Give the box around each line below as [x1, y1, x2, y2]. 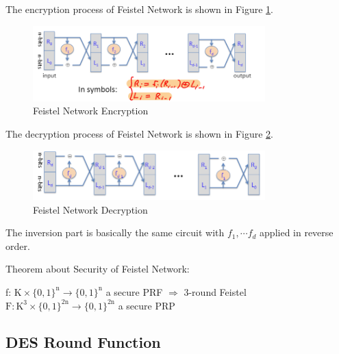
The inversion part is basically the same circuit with [5, 225, 225, 240]
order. [5, 238, 30, 253]
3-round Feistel [184, 284, 247, 299]
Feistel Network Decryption [33, 202, 148, 216]
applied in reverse [260, 225, 334, 240]
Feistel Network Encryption [33, 103, 149, 118]
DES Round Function [5, 331, 161, 353]
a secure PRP [118, 298, 175, 312]
